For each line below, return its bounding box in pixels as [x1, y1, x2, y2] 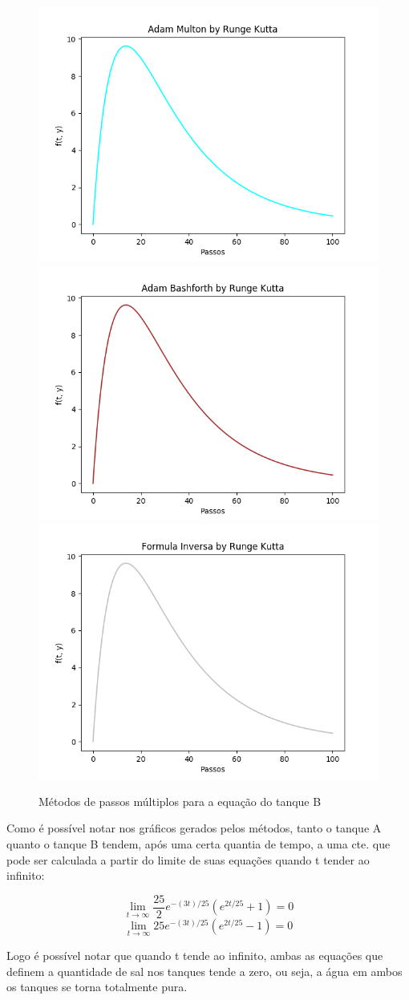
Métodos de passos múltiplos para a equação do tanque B [38, 792, 322, 809]
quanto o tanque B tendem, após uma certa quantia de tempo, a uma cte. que [6, 835, 391, 852]
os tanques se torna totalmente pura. [6, 978, 188, 995]
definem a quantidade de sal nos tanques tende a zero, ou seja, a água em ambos [6, 962, 403, 979]
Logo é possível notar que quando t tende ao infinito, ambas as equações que [6, 947, 383, 964]
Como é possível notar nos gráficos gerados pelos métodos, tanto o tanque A [6, 820, 382, 836]
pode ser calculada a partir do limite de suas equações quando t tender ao [6, 851, 370, 868]
